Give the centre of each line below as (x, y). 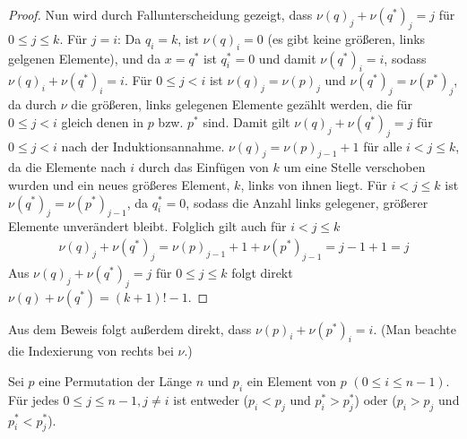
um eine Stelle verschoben (355, 167)
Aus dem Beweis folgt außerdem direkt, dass (130, 328)
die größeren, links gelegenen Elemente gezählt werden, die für (242, 104)
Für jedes (34, 399)
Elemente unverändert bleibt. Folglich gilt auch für (147, 226)
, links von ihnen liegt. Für (314, 184)
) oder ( (376, 399)
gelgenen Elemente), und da (85, 58)
